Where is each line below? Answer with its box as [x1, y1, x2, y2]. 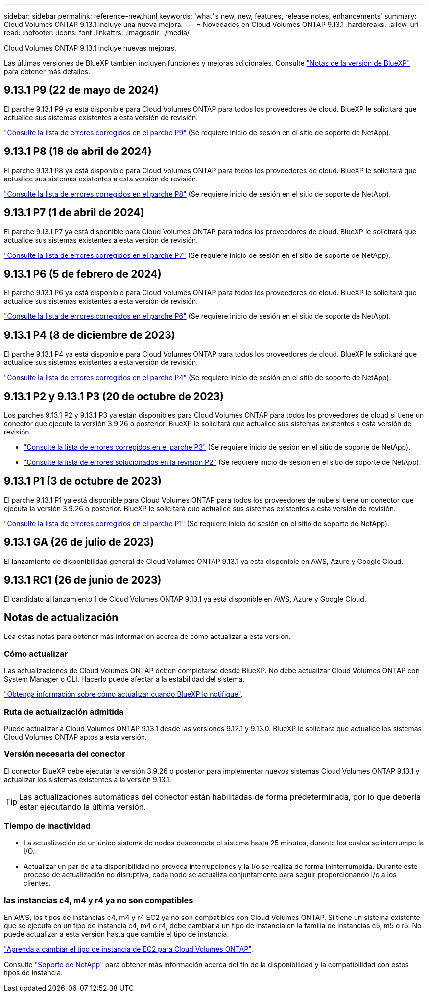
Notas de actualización [4, 612, 119, 624]
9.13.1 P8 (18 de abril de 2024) [4, 145, 152, 158]
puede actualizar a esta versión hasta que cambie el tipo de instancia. [4, 930, 229, 939]
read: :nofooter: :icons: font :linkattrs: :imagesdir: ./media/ [4, 28, 190, 37]
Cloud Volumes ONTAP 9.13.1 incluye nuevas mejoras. [4, 44, 177, 52]
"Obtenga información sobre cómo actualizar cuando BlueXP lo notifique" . [4, 690, 243, 699]
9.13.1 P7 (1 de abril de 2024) [4, 206, 144, 219]
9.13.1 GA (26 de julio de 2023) [4, 536, 154, 549]
